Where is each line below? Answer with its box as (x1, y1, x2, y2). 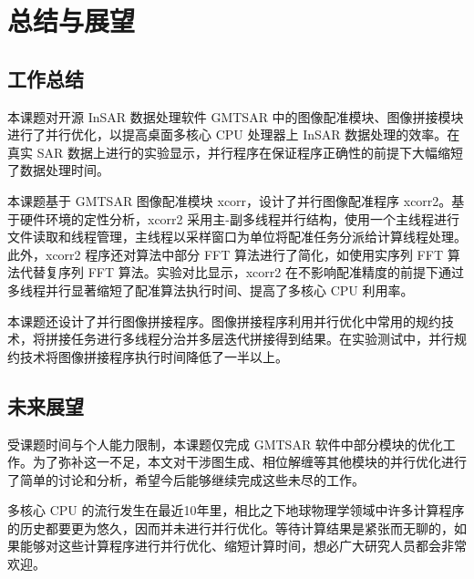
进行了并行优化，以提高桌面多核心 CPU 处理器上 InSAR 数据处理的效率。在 (7, 125, 460, 144)
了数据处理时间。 (7, 160, 109, 180)
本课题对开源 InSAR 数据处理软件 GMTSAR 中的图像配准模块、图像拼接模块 (7, 107, 464, 126)
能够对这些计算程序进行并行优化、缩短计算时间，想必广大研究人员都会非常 (19, 536, 467, 555)
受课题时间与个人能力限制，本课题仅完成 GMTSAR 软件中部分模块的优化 (7, 434, 443, 453)
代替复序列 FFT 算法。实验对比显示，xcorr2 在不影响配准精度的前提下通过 (19, 263, 464, 282)
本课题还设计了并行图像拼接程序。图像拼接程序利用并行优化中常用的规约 (7, 311, 441, 330)
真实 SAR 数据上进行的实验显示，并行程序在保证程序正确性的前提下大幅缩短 (7, 142, 463, 161)
